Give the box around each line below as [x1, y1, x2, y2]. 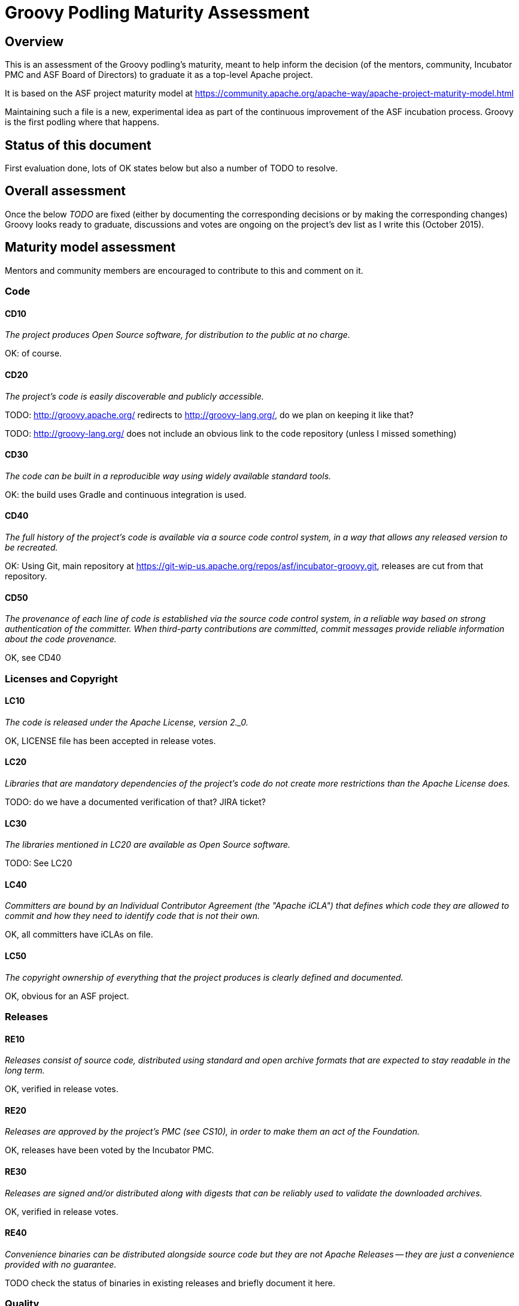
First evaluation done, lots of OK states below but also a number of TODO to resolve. [5, 163, 338, 174]
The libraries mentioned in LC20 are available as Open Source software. [5, 839, 291, 850]
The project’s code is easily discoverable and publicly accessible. [5, 391, 264, 401]
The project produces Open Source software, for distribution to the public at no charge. [5, 329, 350, 340]
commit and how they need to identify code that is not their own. [5, 911, 260, 921]
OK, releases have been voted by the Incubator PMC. [5, 1145, 214, 1156]
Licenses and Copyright [5, 672, 118, 685]
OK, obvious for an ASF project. [5, 990, 129, 1001]
